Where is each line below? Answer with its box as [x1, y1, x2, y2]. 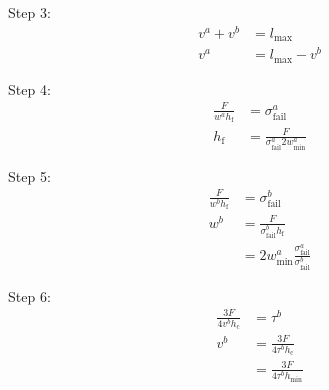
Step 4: [8, 78, 51, 99]
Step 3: [8, 2, 51, 22]
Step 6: [8, 285, 51, 306]
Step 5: [8, 165, 51, 186]
